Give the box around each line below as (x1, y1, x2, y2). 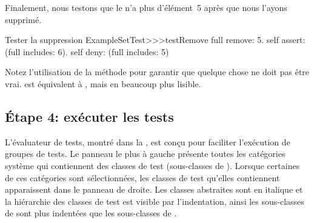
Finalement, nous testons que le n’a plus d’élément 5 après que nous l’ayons (5, 1, 287, 13)
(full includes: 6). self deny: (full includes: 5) (5, 45, 169, 58)
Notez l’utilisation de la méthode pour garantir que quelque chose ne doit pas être (5, 65, 310, 78)
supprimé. (5, 13, 42, 25)
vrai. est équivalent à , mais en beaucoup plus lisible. (5, 77, 201, 90)
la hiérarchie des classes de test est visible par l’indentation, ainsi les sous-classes (5, 195, 304, 207)
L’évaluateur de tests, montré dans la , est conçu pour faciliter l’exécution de (5, 135, 290, 148)
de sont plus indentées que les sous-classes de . (5, 207, 177, 219)
